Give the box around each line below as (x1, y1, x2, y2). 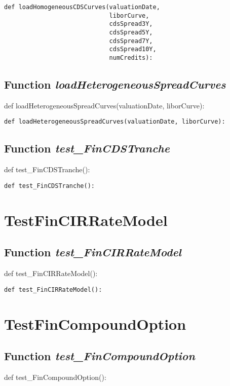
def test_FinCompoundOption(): (4, 371, 106, 382)
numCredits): (109, 54, 153, 61)
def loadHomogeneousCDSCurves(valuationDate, (4, 4, 160, 11)
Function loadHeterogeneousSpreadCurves (4, 76, 226, 92)
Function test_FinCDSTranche (4, 140, 170, 156)
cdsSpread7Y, (109, 37, 153, 45)
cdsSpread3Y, (109, 20, 153, 28)
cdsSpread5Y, (109, 28, 153, 36)
